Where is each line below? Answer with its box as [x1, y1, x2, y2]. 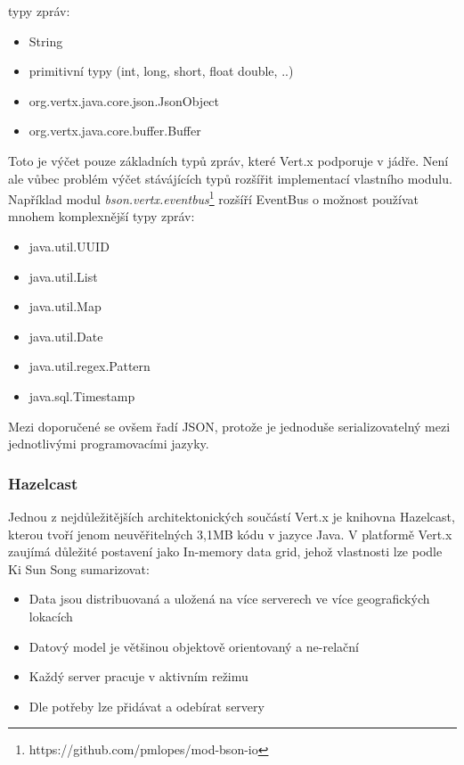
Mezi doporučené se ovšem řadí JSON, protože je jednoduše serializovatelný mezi [8, 416, 451, 435]
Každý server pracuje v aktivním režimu [28, 667, 248, 686]
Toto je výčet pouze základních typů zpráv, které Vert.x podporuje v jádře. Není [8, 151, 449, 169]
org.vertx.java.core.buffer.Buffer [28, 121, 201, 140]
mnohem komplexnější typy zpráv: [8, 207, 195, 226]
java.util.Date [28, 326, 103, 345]
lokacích [28, 606, 73, 625]
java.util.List [28, 267, 98, 285]
